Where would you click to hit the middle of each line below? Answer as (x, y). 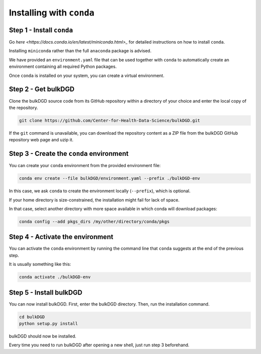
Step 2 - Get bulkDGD (42, 89)
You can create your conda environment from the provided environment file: (85, 166)
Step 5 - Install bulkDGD (46, 292)
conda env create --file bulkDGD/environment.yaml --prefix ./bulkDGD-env (110, 178)
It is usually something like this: (40, 264)
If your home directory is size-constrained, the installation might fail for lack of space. (94, 200)
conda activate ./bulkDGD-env (55, 277)
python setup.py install (49, 324)
